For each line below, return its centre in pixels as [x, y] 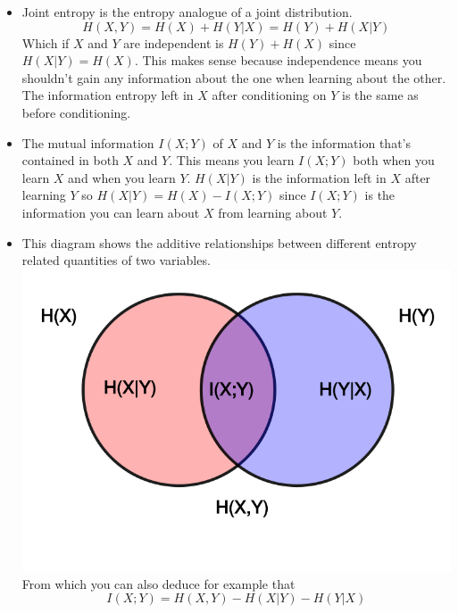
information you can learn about [111, 212]
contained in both [70, 160]
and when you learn [122, 177]
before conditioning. [76, 112]
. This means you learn [232, 160]
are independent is [174, 42]
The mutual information [88, 142]
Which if [46, 42]
